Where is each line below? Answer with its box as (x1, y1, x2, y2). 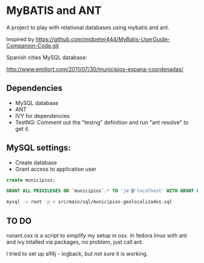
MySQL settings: (6, 143, 71, 153)
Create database (15, 159, 57, 166)
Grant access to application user (15, 165, 97, 172)
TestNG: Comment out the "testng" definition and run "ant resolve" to (15, 118, 189, 126)
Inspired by (6, 35, 35, 43)
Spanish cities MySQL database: (6, 53, 87, 61)
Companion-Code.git (6, 42, 59, 49)
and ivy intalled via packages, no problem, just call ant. (6, 238, 144, 245)
